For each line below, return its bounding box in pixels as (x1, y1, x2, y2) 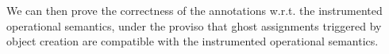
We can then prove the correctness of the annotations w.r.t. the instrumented (6, 2, 383, 18)
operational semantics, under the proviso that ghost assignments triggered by (6, 17, 382, 34)
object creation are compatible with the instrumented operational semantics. (6, 33, 379, 49)
